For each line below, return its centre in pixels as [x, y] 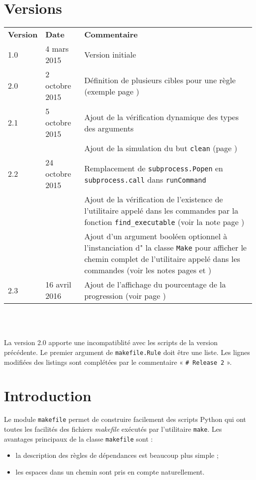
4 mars [57, 49]
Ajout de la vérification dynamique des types [161, 117]
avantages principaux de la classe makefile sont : [79, 438]
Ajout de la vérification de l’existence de [154, 199]
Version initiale [110, 54]
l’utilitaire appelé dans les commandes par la [161, 211]
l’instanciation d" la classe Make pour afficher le [165, 248]
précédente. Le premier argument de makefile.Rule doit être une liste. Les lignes [127, 352]
